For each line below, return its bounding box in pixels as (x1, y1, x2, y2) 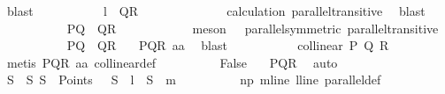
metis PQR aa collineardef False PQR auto (6, 53, 338, 71)
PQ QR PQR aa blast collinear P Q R (66, 36, 389, 54)
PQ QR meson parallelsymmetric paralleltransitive (66, 18, 439, 37)
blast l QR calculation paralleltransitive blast (6, 2, 426, 19)
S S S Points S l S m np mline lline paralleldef (6, 70, 381, 89)
